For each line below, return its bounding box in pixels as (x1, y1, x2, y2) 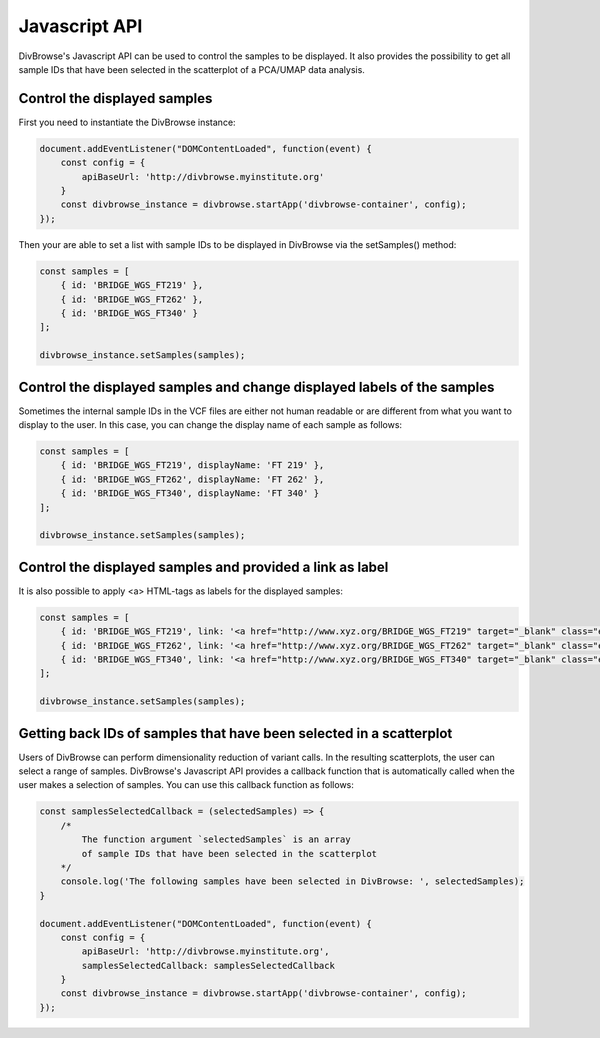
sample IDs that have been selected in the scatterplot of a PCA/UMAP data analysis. (18, 63, 365, 75)
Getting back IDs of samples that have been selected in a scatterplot (18, 725, 453, 742)
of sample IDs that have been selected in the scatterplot (81, 848, 378, 859)
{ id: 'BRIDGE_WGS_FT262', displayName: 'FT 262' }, (60, 473, 325, 485)
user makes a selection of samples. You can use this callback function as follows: (18, 779, 355, 791)
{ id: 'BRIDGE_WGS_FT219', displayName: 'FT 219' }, (60, 460, 325, 471)
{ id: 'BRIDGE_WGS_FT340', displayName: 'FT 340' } (60, 488, 320, 499)
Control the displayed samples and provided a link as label (18, 558, 389, 575)
